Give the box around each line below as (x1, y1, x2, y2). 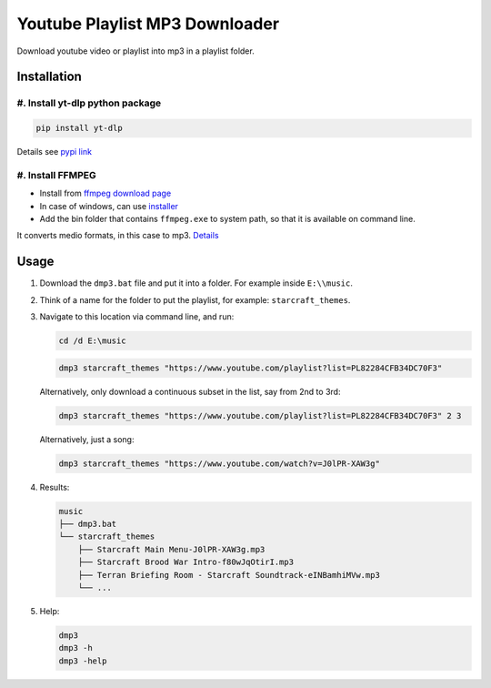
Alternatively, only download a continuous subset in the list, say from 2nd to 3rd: (39, 386, 341, 397)
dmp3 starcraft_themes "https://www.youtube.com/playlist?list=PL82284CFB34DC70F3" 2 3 (58, 410, 462, 420)
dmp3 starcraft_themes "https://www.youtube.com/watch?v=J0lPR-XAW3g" (58, 458, 381, 469)
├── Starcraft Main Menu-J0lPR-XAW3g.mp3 (77, 544, 266, 554)
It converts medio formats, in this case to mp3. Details (16, 230, 219, 241)
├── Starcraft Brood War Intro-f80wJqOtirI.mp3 (77, 557, 295, 568)
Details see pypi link (16, 147, 93, 157)
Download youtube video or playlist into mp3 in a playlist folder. (16, 46, 255, 56)
